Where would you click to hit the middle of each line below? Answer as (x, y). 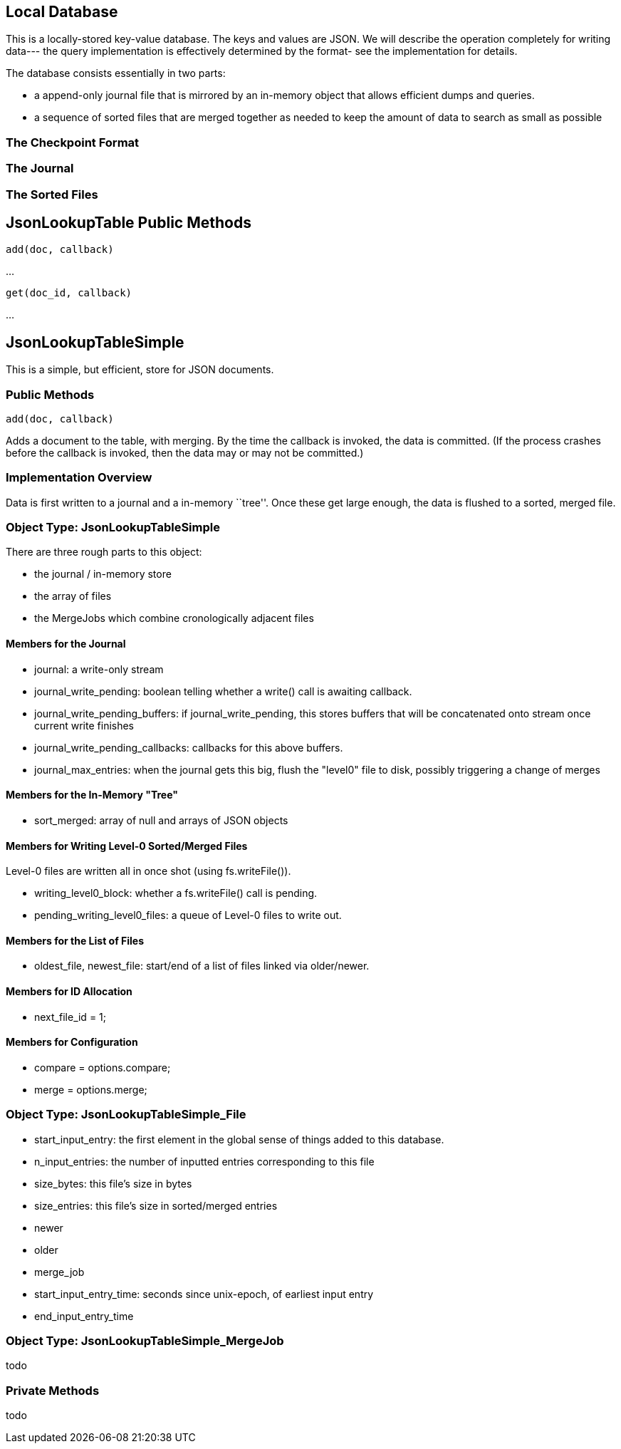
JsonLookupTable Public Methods (129, 222)
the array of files (73, 596)
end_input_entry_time (84, 1316)
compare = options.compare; (103, 1067)
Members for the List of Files (75, 940)
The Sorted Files (52, 194)
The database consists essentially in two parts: (116, 73)
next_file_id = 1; (71, 1017)
